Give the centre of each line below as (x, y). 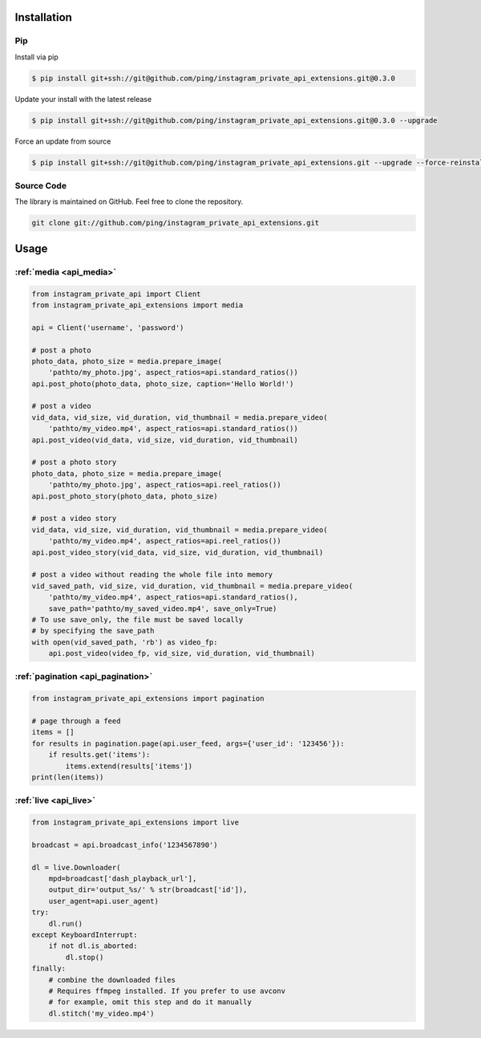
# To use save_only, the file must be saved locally (137, 619)
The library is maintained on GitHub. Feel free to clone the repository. (129, 201)
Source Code (41, 186)
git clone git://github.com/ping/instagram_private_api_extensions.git (176, 223)
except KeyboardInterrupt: (85, 934)
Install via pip (37, 57)
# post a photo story (74, 462)
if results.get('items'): (99, 755)
